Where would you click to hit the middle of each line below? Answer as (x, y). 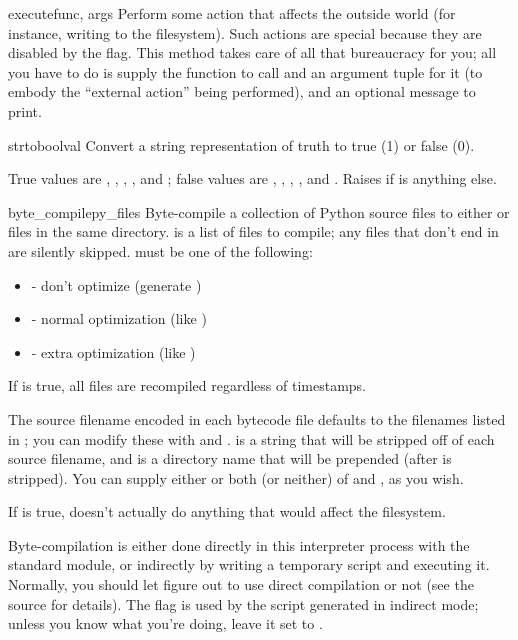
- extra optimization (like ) (113, 351)
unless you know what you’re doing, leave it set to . (165, 623)
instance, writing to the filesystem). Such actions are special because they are (245, 32)
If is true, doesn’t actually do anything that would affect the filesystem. (227, 511)
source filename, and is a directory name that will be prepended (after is (230, 458)
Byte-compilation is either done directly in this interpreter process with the (239, 544)
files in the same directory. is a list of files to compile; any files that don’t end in (253, 231)
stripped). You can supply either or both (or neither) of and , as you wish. (236, 477)
